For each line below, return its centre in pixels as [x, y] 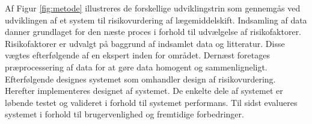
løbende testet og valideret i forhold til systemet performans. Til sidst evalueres [151, 102]
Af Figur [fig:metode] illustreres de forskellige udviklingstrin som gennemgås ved [153, 8]
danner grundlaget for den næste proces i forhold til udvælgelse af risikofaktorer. [153, 32]
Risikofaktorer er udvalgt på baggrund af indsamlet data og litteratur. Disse [145, 43]
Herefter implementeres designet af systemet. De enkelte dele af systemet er [144, 91]
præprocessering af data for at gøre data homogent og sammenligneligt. [136, 67]
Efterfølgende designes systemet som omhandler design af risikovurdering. [140, 79]
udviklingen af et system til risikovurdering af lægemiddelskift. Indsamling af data [156, 20]
